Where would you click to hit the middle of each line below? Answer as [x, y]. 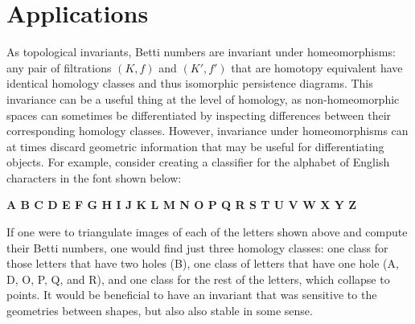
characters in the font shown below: [94, 177]
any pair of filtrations [59, 67]
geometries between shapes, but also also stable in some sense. [160, 311]
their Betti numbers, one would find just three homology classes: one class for [197, 247]
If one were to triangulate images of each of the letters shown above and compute [207, 232]
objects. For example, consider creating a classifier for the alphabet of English [198, 162]
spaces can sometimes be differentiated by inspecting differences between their [199, 115]
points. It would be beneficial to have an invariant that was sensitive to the [192, 295]
